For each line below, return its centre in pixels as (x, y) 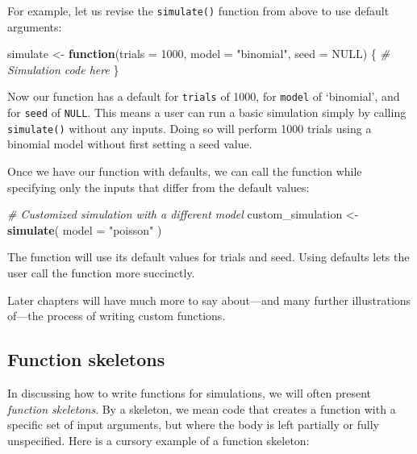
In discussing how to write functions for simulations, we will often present (189, 392)
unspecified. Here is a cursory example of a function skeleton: (158, 440)
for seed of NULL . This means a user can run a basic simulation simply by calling (207, 112)
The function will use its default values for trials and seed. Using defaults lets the (208, 257)
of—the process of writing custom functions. (117, 316)
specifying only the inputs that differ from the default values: (158, 187)
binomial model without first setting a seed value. (130, 144)
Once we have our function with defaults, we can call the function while (185, 171)
